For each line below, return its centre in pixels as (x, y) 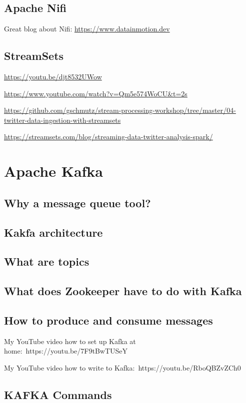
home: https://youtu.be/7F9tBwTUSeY (66, 351)
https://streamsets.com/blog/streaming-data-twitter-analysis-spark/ (108, 137)
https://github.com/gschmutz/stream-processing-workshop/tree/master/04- (120, 110)
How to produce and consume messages (108, 320)
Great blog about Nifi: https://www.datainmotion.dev (87, 29)
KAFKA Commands (58, 394)
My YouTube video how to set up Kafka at (70, 341)
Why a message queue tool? (77, 202)
